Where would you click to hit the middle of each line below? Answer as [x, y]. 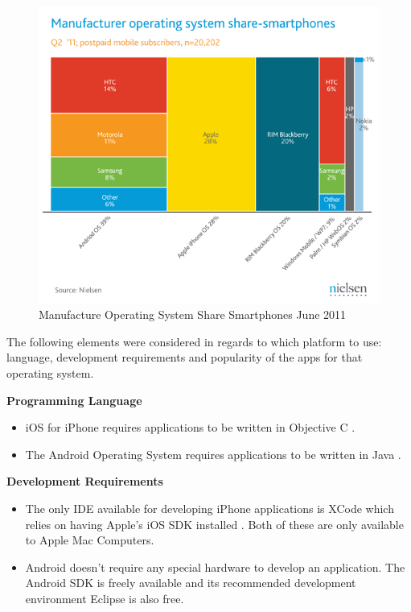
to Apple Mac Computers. [90, 540]
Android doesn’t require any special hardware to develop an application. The [215, 567]
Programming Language [74, 400]
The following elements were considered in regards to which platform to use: [194, 341]
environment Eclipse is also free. [105, 598]
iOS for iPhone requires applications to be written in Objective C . [190, 427]
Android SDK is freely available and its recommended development [191, 583]
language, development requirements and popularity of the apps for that [185, 357]
